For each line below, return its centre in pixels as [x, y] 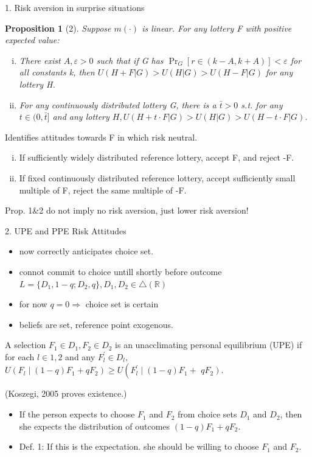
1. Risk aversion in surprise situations [75, 7]
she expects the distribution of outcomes [95, 426]
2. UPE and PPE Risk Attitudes [66, 230]
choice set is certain [122, 304]
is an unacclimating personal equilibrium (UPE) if [209, 345]
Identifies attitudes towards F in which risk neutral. [101, 137]
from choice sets [207, 414]
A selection [26, 345]
